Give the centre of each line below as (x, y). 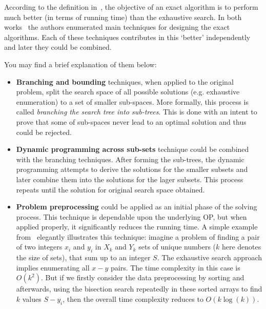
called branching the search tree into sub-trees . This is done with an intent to (137, 112)
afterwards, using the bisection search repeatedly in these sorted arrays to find (139, 289)
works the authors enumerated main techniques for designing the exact (117, 27)
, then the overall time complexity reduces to (133, 299)
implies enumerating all (53, 267)
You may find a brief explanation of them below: (80, 64)
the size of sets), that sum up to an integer (83, 257)
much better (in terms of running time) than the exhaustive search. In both (123, 17)
